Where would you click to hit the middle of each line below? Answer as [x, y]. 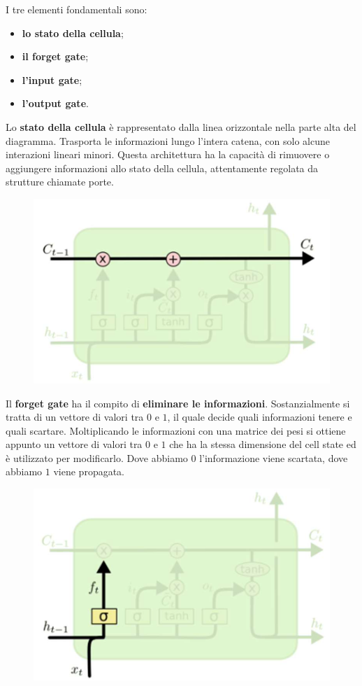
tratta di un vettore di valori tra [75, 417]
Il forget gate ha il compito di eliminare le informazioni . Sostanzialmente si [178, 403]
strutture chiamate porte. [60, 182]
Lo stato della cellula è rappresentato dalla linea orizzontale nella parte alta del [181, 126]
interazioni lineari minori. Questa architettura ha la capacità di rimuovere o [168, 154]
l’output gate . [55, 103]
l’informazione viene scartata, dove [274, 457]
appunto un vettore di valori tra [74, 444]
